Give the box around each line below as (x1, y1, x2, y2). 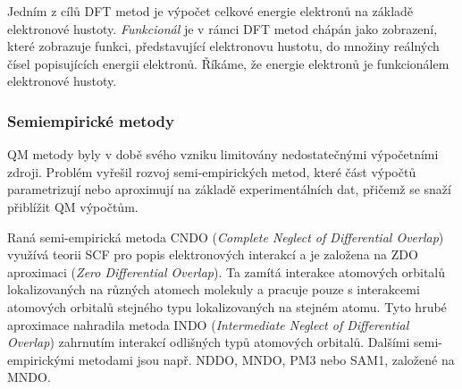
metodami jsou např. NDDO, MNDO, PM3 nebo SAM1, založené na (78, 350, 455, 368)
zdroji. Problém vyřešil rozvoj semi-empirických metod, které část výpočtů (7, 162, 416, 181)
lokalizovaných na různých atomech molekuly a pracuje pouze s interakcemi (7, 280, 420, 299)
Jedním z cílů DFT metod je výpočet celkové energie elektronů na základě (7, 2, 414, 20)
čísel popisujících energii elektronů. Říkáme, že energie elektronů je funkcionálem (7, 54, 449, 72)
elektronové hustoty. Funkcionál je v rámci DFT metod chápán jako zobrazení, (7, 19, 438, 38)
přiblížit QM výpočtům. (7, 197, 139, 216)
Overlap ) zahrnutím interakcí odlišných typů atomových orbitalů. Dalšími (7, 333, 410, 351)
